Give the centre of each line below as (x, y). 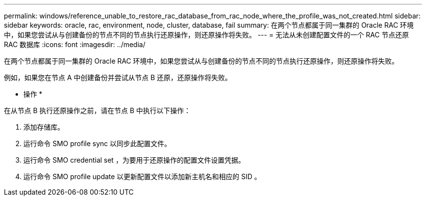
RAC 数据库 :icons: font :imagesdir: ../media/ (75, 44)
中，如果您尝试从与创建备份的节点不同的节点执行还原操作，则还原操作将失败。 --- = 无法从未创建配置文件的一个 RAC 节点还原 (206, 35)
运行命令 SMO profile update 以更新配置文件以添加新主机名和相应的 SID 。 (142, 176)
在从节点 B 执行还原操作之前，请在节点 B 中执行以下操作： (98, 110)
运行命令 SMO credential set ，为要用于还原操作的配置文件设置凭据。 (134, 160)
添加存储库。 (44, 127)
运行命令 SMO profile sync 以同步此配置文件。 (97, 143)
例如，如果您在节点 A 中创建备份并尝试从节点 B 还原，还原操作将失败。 (118, 77)
